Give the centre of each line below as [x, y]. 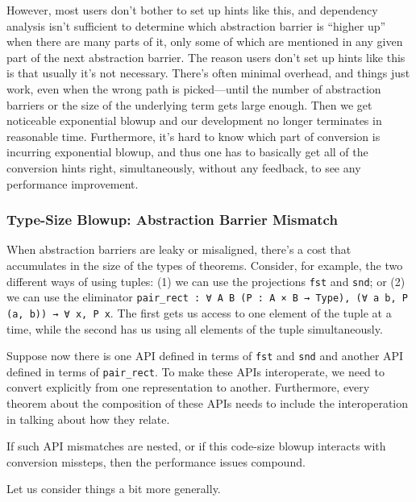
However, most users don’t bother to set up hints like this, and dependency [192, 10]
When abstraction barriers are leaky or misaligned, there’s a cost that [179, 249]
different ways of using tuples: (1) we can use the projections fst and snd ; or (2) [206, 281]
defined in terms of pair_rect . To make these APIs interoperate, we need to [196, 371]
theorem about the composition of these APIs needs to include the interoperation [208, 403]
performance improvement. [73, 183]
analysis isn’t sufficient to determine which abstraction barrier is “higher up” [196, 25]
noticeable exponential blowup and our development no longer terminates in [194, 120]
